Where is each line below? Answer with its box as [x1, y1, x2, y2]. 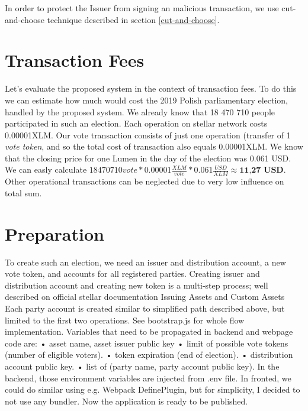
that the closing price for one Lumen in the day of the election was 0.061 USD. [5, 151, 291, 164]
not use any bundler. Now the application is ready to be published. [5, 394, 248, 407]
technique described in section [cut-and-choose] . [47, 13, 220, 25]
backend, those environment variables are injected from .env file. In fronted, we [5, 371, 291, 384]
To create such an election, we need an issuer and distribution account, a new [5, 255, 286, 268]
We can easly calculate [5, 163, 87, 176]
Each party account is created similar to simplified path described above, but [5, 302, 285, 314]
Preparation [5, 221, 104, 245]
